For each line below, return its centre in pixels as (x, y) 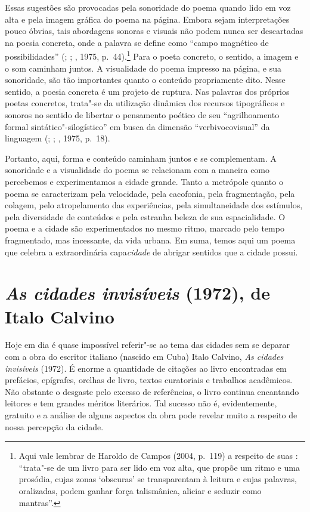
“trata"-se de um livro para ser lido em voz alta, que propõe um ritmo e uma (159, 467)
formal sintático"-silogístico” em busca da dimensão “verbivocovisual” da (137, 126)
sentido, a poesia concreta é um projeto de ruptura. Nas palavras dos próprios (147, 91)
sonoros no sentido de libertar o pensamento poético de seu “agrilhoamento (142, 115)
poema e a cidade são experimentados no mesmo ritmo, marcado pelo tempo (145, 228)
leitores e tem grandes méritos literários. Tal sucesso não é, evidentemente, (141, 403)
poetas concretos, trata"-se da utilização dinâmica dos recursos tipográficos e (145, 103)
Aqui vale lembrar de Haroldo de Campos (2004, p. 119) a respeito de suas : (158, 456)
